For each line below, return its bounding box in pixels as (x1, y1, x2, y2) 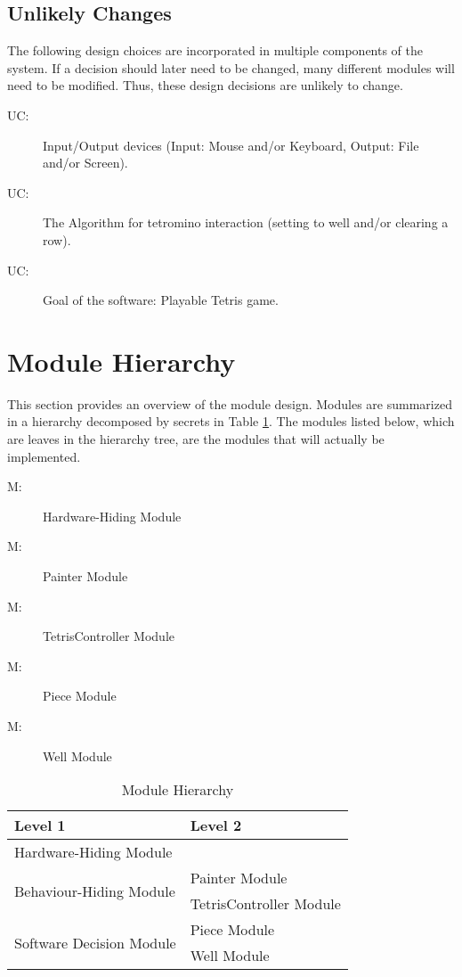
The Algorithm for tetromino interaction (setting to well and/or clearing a (43, 213, 449, 232)
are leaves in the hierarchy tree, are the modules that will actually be (7, 430, 385, 448)
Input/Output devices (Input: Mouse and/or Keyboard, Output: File (43, 135, 419, 154)
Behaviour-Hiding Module (14, 880, 175, 901)
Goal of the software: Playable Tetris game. (43, 291, 279, 309)
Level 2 (190, 815, 242, 836)
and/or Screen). (43, 153, 128, 172)
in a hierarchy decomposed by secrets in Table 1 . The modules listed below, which (7, 412, 455, 431)
